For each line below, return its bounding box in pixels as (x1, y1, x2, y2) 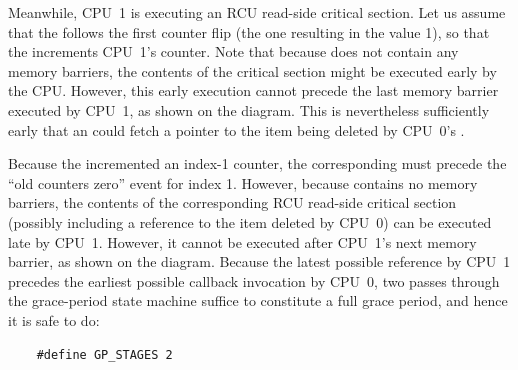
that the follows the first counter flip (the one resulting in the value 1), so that (8, 21, 490, 42)
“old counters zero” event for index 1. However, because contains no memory (8, 172, 478, 193)
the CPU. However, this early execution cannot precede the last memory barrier (8, 80, 499, 101)
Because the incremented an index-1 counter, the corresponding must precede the (8, 153, 507, 174)
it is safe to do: (8, 309, 100, 330)
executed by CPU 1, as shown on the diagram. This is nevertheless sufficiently (8, 99, 490, 120)
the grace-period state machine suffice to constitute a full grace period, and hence (8, 290, 508, 311)
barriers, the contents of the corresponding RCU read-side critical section (8, 192, 457, 213)
